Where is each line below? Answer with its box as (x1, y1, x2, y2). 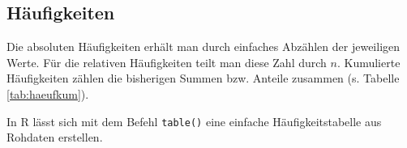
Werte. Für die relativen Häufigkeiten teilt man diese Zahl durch (6, 53, 327, 70)
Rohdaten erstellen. (6, 129, 103, 146)
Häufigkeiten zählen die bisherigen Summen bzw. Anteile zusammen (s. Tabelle (6, 70, 400, 87)
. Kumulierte (336, 53, 401, 70)
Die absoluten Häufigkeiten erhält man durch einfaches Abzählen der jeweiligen (6, 38, 401, 55)
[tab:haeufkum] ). (6, 85, 89, 102)
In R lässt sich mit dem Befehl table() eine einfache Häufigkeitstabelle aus (6, 112, 382, 129)
